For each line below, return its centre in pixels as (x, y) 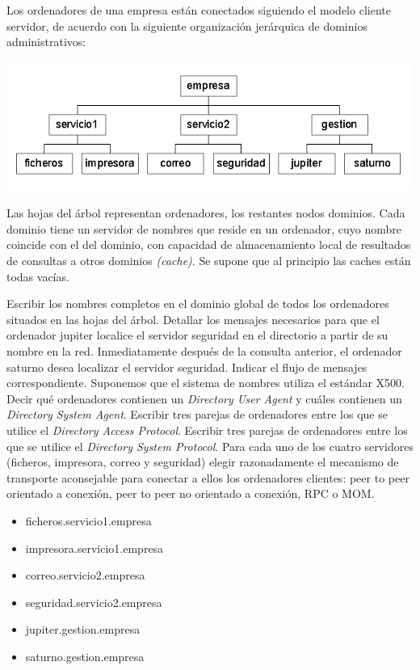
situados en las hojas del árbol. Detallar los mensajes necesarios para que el (193, 319)
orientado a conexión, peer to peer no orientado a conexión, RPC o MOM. (191, 493)
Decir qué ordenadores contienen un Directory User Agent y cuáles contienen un (204, 398)
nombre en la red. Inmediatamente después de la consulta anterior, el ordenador (204, 351)
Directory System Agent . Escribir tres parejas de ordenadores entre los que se (197, 414)
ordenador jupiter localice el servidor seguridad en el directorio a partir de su (197, 335)
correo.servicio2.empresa (85, 575)
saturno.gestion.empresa (85, 656)
